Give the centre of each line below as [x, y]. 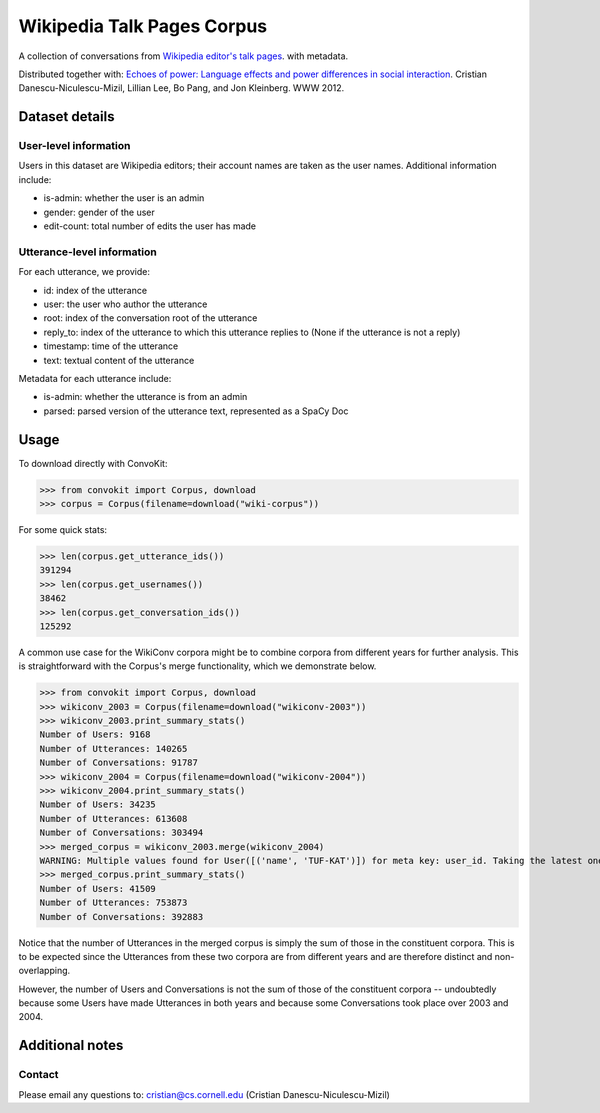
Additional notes [71, 1045]
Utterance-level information [87, 252]
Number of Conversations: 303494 [121, 833]
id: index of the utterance [95, 290]
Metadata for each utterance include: [95, 378]
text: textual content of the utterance [119, 360]
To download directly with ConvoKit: [93, 463]
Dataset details [66, 116]
